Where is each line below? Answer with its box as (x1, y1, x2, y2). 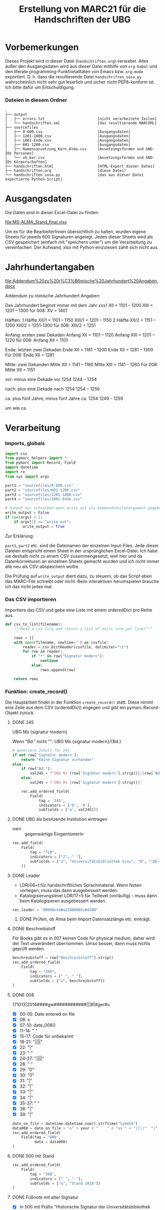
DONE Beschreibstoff (12, 926, 55, 932)
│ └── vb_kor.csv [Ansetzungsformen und (5, 155, 144, 160)
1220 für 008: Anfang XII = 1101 (5, 337, 68, 343)
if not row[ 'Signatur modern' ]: (12, 753, 79, 757)
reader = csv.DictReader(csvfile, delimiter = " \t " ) (23, 644, 129, 649)
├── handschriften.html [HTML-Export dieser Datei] (5, 164, 155, 169)
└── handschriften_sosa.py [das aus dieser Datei (5, 173, 144, 178)
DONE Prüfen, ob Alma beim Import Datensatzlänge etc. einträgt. (19, 916, 151, 922)
